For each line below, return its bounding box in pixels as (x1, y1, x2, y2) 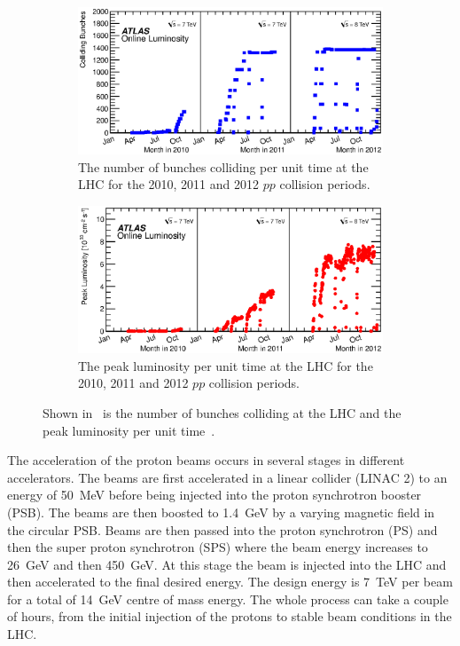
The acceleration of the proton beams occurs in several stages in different (7, 451, 405, 469)
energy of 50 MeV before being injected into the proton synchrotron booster (7, 485, 422, 504)
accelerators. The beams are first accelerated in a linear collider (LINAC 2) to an (7, 468, 448, 486)
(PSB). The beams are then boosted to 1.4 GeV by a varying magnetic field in (7, 502, 435, 521)
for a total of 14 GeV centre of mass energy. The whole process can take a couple (7, 589, 448, 608)
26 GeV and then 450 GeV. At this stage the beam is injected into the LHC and (7, 555, 447, 573)
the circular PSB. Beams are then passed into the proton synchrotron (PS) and (7, 520, 438, 539)
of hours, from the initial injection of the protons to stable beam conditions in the (7, 607, 452, 626)
